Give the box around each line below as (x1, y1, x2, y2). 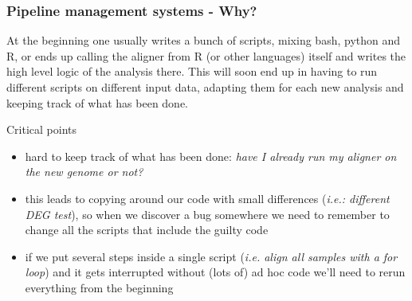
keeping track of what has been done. (6, 94, 189, 111)
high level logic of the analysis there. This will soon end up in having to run (6, 63, 378, 80)
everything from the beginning (25, 279, 174, 295)
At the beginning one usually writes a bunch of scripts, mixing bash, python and (6, 32, 401, 49)
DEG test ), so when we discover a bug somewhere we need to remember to (25, 205, 390, 222)
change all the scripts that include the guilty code (25, 221, 269, 238)
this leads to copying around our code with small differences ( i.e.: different (25, 190, 390, 206)
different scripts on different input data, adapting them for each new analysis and (6, 79, 404, 95)
